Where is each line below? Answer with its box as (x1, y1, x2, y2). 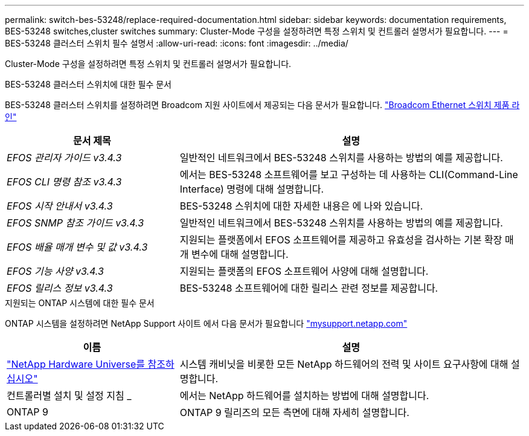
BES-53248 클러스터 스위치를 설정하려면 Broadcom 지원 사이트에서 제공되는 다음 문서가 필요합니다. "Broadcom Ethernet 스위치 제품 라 (5, 100, 520, 110)
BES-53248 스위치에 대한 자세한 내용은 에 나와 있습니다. (179, 200, 423, 212)
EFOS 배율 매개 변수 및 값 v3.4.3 (7, 241, 148, 253)
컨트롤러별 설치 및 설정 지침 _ (7, 390, 132, 402)
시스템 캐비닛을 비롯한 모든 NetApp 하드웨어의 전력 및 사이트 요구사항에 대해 (179, 358, 508, 370)
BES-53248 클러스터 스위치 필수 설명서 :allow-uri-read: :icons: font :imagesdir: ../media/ (5, 38, 348, 48)
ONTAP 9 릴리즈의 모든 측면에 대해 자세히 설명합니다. (179, 406, 409, 418)
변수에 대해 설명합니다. (191, 248, 289, 260)
